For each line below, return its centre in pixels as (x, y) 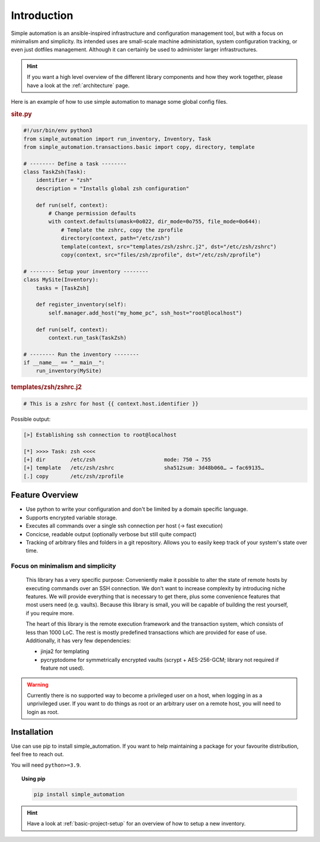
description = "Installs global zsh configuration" (113, 188)
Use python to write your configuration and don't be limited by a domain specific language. (137, 509)
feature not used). (63, 668)
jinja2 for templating (65, 651)
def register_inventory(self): (81, 305)
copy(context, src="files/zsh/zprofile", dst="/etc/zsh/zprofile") (161, 255)
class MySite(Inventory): (61, 280)
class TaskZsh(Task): (55, 172)
